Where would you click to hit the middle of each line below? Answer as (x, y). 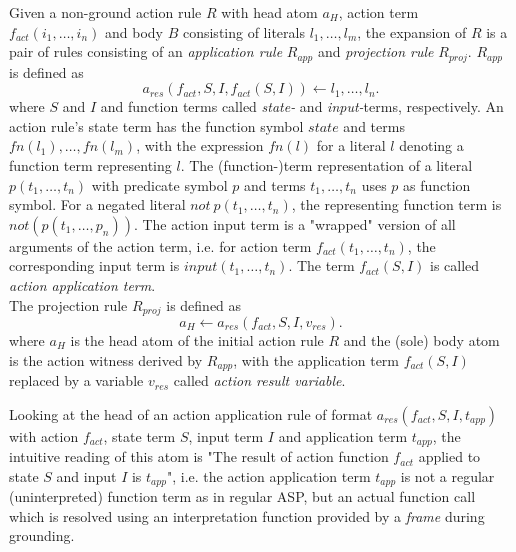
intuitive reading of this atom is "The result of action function (199, 456)
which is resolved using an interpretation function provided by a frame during (247, 515)
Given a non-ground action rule (105, 12)
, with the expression (200, 145)
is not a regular (447, 475)
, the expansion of (412, 31)
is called (455, 265)
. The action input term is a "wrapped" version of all (294, 223)
